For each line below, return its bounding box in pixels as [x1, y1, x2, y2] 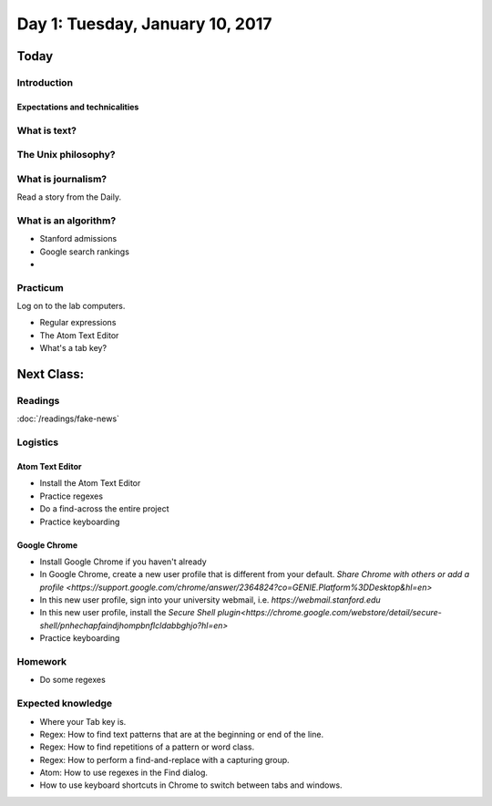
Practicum [16, 281, 64, 294]
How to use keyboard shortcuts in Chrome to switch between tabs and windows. [39, 780, 343, 790]
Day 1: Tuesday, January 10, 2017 [16, 14, 272, 34]
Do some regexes [39, 675, 107, 686]
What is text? [16, 124, 77, 137]
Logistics [16, 436, 59, 449]
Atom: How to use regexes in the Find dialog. [39, 767, 209, 779]
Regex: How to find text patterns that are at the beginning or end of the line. [39, 728, 323, 739]
